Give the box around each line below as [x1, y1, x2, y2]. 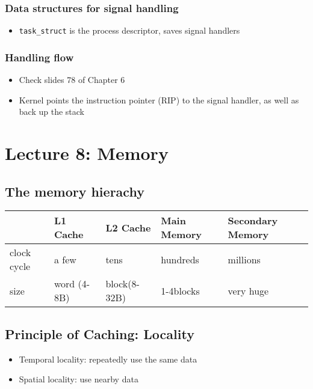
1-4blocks [161, 283, 200, 298]
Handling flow [5, 49, 74, 64]
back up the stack [19, 105, 84, 118]
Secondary [228, 213, 278, 228]
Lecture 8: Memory [5, 141, 169, 165]
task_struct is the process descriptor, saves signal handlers [19, 24, 240, 37]
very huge [228, 283, 269, 298]
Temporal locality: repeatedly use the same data [19, 352, 197, 365]
